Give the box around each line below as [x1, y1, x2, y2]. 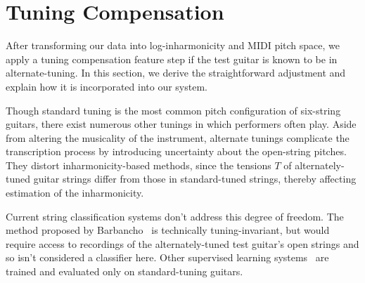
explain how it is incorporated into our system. [6, 79, 207, 93]
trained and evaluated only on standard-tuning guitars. [6, 264, 243, 279]
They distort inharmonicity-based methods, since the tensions [6, 157, 271, 172]
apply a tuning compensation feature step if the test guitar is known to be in [6, 51, 338, 66]
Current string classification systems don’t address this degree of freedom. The [6, 209, 344, 223]
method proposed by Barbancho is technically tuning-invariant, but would [6, 223, 330, 237]
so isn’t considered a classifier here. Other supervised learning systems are [6, 250, 329, 265]
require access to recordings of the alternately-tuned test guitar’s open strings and [6, 236, 359, 251]
